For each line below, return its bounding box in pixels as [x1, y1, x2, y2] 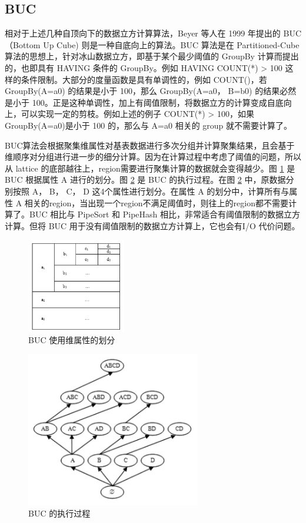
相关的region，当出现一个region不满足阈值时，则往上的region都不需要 [24, 196, 288, 209]
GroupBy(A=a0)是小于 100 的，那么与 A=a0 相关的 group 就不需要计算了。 [5, 119, 292, 131]
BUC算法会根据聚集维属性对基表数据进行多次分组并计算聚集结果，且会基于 [5, 139, 295, 151]
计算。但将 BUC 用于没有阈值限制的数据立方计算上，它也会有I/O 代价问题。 [5, 219, 300, 232]
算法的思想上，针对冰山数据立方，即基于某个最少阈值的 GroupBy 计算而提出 [5, 50, 299, 62]
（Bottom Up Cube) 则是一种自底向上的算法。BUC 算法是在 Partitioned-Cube [5, 38, 300, 51]
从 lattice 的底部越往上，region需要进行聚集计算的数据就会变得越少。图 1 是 [5, 162, 295, 174]
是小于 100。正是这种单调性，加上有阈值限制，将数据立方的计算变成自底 [5, 96, 284, 108]
